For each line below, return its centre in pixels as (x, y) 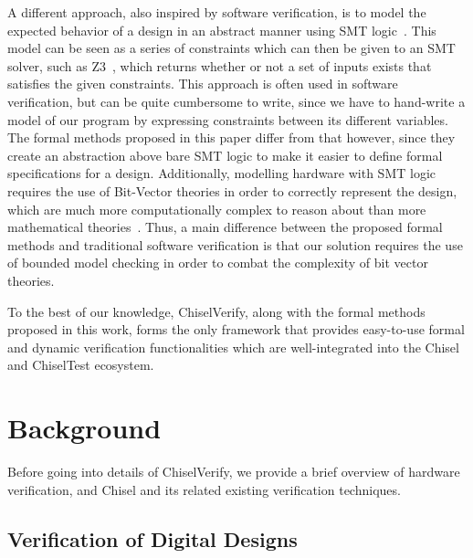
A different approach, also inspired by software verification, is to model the (217, 12)
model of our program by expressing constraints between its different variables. (228, 119)
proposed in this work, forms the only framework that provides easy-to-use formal (236, 329)
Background (84, 428)
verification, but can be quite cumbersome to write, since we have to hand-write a (236, 101)
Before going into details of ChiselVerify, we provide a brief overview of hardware (234, 471)
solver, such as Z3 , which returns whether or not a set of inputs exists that (220, 65)
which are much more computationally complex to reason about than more (217, 209)
